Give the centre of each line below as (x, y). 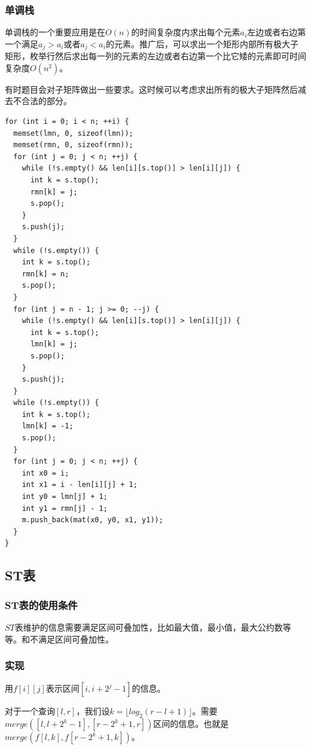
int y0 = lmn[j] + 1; (65, 497)
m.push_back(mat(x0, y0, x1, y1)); (92, 520)
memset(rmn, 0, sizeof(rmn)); (73, 145)
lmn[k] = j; (54, 344)
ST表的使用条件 (41, 605)
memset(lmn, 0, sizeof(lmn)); (73, 133)
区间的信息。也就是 (191, 724)
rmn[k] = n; (45, 274)
